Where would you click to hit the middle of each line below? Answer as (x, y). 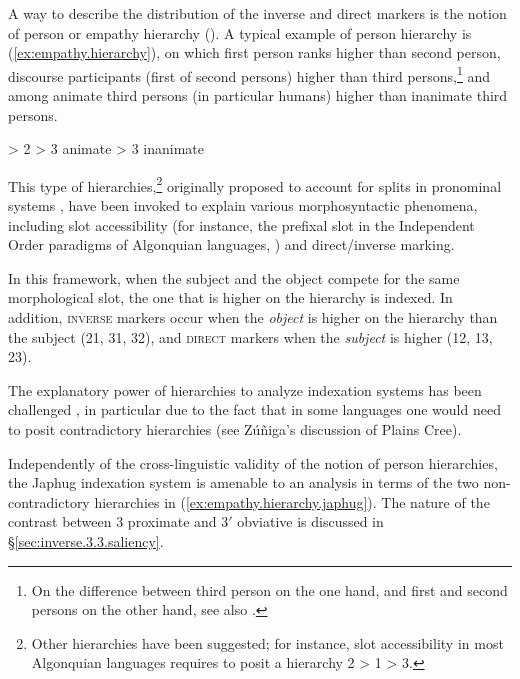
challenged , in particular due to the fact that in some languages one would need (254, 409)
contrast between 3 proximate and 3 (118, 521)
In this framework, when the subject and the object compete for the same (234, 277)
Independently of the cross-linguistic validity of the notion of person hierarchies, (253, 462)
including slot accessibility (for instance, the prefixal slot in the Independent (241, 224)
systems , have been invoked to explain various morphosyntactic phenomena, (243, 205)
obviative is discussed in (310, 521)
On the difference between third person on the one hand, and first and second (269, 589)
